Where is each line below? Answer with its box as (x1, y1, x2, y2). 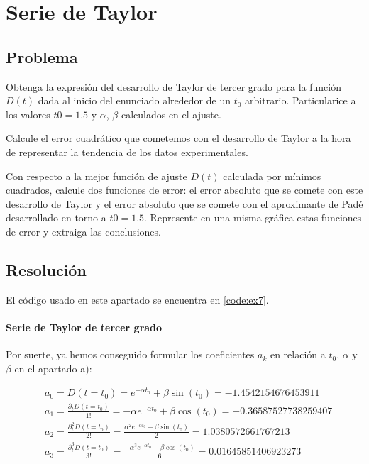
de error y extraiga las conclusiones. (6, 223, 161, 238)
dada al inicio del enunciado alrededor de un (38, 93, 231, 108)
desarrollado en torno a (6, 210, 106, 225)
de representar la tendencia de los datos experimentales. (6, 144, 248, 159)
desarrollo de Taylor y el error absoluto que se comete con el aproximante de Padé (6, 196, 363, 211)
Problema (6, 45, 78, 67)
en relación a (270, 347, 326, 362)
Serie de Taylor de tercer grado (6, 319, 163, 334)
